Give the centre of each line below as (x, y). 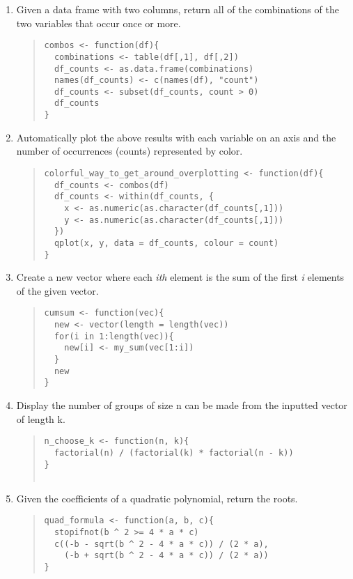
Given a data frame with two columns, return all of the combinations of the (178, 9)
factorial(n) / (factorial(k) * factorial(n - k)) (174, 453)
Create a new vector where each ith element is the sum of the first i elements (180, 277)
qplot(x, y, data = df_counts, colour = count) (166, 243)
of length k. (41, 418)
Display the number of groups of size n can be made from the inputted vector (182, 405)
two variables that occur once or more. (99, 23)
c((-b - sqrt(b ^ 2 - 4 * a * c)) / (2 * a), (161, 544)
